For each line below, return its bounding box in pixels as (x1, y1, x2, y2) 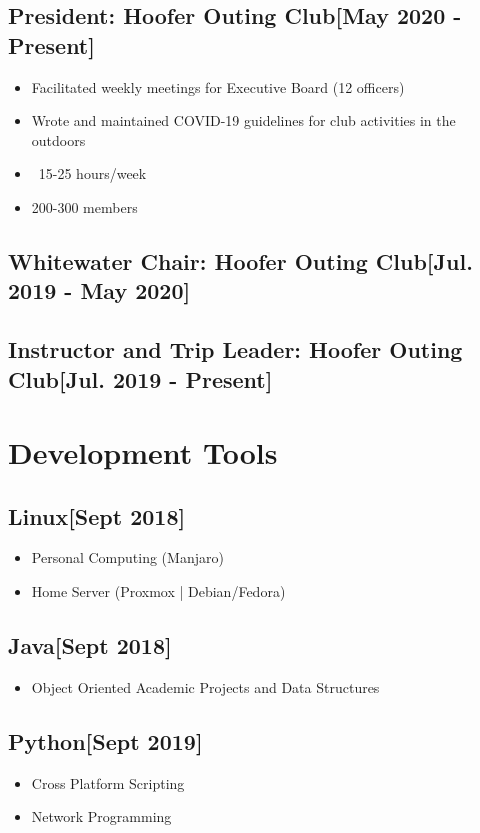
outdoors (31, 129, 86, 150)
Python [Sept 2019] (8, 725, 203, 756)
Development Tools (8, 432, 278, 473)
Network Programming (31, 806, 172, 827)
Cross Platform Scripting (31, 772, 185, 793)
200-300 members (31, 196, 138, 217)
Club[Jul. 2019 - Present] (8, 363, 273, 394)
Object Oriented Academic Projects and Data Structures (31, 676, 380, 697)
